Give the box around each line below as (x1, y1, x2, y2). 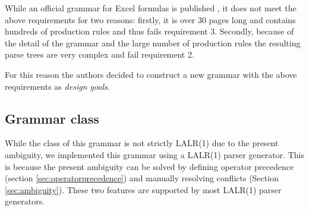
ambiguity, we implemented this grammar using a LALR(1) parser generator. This (5, 148, 304, 160)
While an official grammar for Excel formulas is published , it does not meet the (5, 2, 297, 14)
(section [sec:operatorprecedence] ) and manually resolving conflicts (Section (5, 172, 279, 184)
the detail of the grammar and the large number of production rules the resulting (5, 36, 301, 49)
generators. (5, 195, 45, 207)
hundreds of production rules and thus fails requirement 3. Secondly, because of (5, 25, 294, 37)
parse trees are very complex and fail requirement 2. (5, 48, 194, 61)
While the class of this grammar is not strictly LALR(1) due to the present (5, 137, 279, 149)
